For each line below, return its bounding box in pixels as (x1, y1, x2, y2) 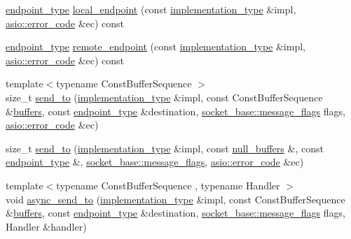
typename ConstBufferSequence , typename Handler (56, 178, 280, 192)
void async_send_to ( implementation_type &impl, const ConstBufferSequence (6, 191, 345, 206)
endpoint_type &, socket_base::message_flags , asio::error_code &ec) (6, 154, 304, 169)
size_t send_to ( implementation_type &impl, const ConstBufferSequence (6, 89, 323, 104)
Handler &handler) (6, 219, 87, 233)
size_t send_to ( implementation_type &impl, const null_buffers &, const (6, 140, 324, 155)
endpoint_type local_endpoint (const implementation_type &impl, (6, 2, 296, 16)
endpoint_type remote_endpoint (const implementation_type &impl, (6, 39, 305, 54)
